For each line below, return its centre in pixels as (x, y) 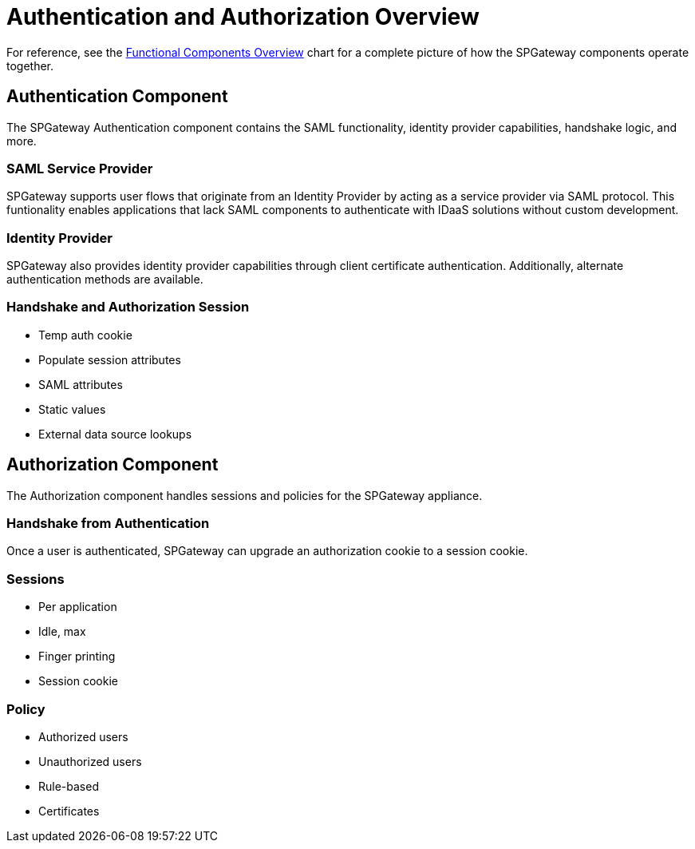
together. (30, 65)
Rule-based (69, 786)
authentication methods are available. (105, 280)
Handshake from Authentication (108, 524)
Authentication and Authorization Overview (243, 17)
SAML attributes (81, 384)
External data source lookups (115, 434)
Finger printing (77, 657)
